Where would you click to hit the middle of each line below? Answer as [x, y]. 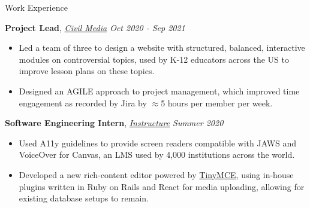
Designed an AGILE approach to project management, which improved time [159, 91]
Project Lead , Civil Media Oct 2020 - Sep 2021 [95, 27]
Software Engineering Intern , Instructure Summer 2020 [114, 123]
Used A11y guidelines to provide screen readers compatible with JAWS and [158, 143]
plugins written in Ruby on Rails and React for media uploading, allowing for [162, 186]
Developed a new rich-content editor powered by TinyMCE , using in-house [156, 174]
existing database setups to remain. [84, 198]
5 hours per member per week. [217, 103]
